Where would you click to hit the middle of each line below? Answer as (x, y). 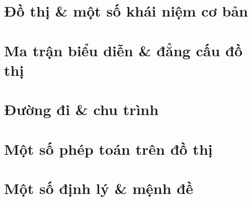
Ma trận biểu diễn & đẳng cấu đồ (123, 50)
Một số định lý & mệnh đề (99, 188)
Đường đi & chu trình (81, 109)
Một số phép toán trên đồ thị (108, 148)
